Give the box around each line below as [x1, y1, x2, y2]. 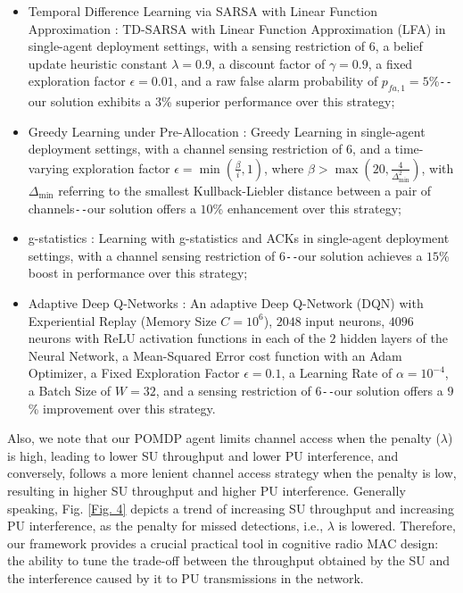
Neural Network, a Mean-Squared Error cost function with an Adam [28, 346, 402, 364]
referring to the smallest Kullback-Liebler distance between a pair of [58, 180, 432, 199]
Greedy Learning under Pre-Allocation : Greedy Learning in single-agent [28, 121, 426, 140]
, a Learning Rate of [281, 363, 393, 382]
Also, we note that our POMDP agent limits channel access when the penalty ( [7, 429, 441, 447]
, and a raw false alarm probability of [173, 71, 378, 90]
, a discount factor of [211, 54, 326, 72]
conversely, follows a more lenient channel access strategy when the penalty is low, [7, 464, 457, 482]
